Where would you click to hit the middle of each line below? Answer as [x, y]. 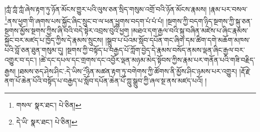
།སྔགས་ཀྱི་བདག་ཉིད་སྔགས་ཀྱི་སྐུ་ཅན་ [209, 21]
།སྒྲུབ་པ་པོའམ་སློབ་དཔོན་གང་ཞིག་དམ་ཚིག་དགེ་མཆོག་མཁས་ [178, 40]
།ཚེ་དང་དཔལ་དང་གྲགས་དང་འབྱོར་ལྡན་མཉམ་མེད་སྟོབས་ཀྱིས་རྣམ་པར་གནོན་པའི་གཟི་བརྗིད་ [147, 59]
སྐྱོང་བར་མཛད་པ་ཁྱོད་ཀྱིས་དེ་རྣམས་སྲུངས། [54, 40]
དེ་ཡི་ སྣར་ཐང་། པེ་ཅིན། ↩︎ [47, 121]
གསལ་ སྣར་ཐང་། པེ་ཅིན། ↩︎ [49, 105]
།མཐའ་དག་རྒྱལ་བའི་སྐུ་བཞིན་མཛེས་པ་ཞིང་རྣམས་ [190, 30]
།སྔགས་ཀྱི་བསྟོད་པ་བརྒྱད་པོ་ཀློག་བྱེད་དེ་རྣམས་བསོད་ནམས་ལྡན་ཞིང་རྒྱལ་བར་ [155, 50]
